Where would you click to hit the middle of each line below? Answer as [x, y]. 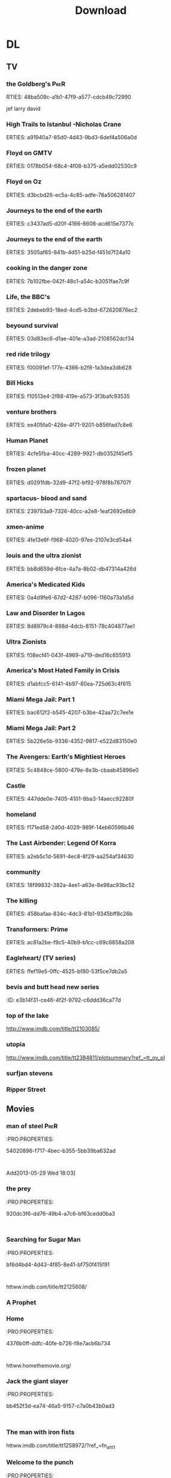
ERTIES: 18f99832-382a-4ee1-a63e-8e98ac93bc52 [70, 885]
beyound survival [32, 325]
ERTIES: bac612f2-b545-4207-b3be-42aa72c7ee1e [70, 713]
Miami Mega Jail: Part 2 [41, 728]
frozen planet [26, 469]
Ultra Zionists [26, 642]
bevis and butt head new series [53, 987]
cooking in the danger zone [47, 268]
